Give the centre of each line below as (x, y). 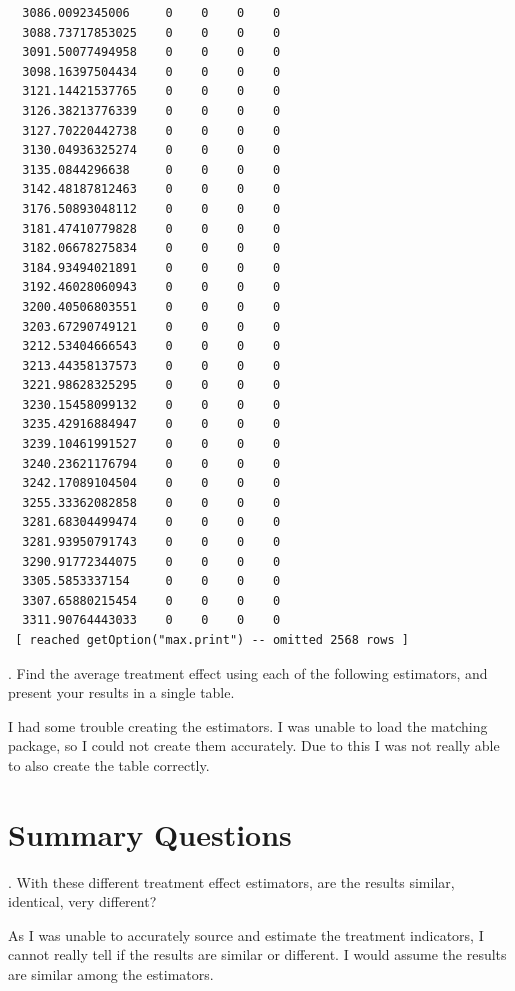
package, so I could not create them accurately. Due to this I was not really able (254, 745)
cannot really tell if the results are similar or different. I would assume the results (257, 954)
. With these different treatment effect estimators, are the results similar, (231, 881)
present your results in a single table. (121, 692)
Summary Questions (150, 833)
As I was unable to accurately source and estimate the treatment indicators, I (246, 934)
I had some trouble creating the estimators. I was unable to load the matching (248, 725)
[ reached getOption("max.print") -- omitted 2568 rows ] (212, 640)
